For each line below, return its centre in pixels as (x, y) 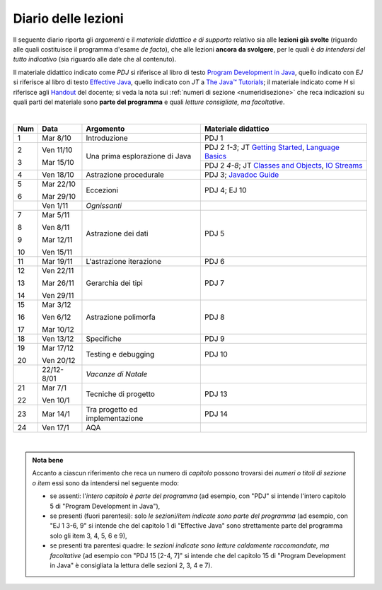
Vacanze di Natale (117, 374)
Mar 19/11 (57, 261)
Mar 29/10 (58, 196)
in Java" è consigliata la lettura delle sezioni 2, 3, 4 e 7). (131, 565)
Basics (215, 156)
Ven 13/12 (58, 338)
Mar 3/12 (56, 304)
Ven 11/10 (57, 150)
